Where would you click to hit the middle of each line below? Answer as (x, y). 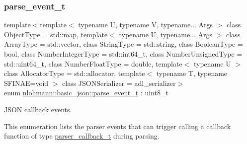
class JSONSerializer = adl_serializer (119, 83)
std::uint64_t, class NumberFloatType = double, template (93, 63)
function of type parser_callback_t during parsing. (82, 136)
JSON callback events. (38, 109)
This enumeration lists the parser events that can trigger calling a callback (118, 126)
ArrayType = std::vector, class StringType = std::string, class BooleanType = (123, 44)
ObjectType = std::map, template (56, 34)
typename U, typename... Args (166, 34)
